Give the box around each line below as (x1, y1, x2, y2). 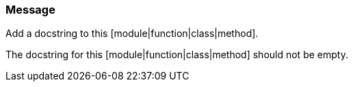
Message (5, 3, 55, 16)
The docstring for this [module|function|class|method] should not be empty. (5, 49, 348, 61)
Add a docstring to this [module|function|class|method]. (5, 27, 259, 40)
